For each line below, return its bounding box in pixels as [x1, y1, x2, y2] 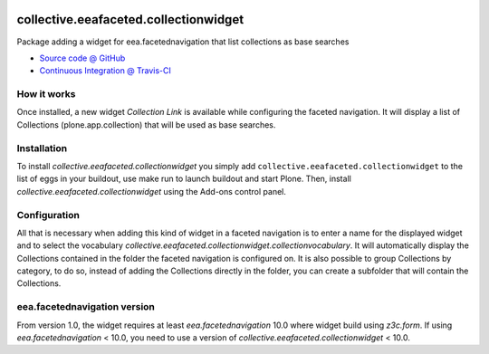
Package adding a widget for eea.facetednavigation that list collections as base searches [16, 36, 350, 47]
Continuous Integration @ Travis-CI [39, 65, 172, 76]
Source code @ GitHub [39, 53, 126, 63]
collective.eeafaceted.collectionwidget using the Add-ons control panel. [16, 186, 287, 196]
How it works [16, 88, 76, 100]
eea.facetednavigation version [16, 301, 156, 313]
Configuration [16, 208, 81, 221]
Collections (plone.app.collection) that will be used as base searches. [16, 119, 276, 130]
